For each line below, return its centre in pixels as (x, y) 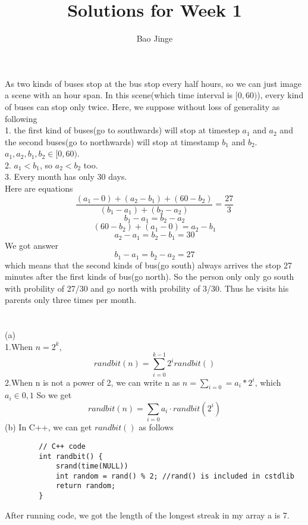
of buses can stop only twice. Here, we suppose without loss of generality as (142, 106)
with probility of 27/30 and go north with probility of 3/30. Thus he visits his (147, 288)
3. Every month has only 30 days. (66, 176)
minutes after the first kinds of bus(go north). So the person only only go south (150, 276)
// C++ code (62, 446)
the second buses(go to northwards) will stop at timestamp (112, 141)
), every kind (280, 95)
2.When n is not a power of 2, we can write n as (92, 382)
